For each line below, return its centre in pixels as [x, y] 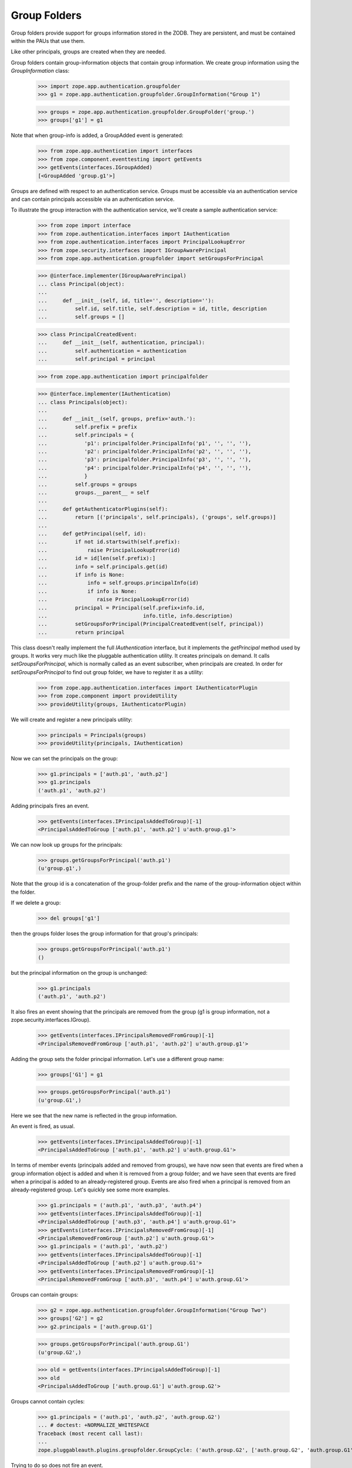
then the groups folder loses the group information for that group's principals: [105, 934]
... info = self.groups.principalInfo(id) [118, 583]
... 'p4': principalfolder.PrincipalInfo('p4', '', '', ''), [145, 468]
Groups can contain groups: [45, 1294]
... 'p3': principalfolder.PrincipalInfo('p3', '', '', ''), [145, 460]
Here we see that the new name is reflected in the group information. [94, 1115]
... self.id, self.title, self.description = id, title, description [152, 309]
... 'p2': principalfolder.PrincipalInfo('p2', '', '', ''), [145, 452]
